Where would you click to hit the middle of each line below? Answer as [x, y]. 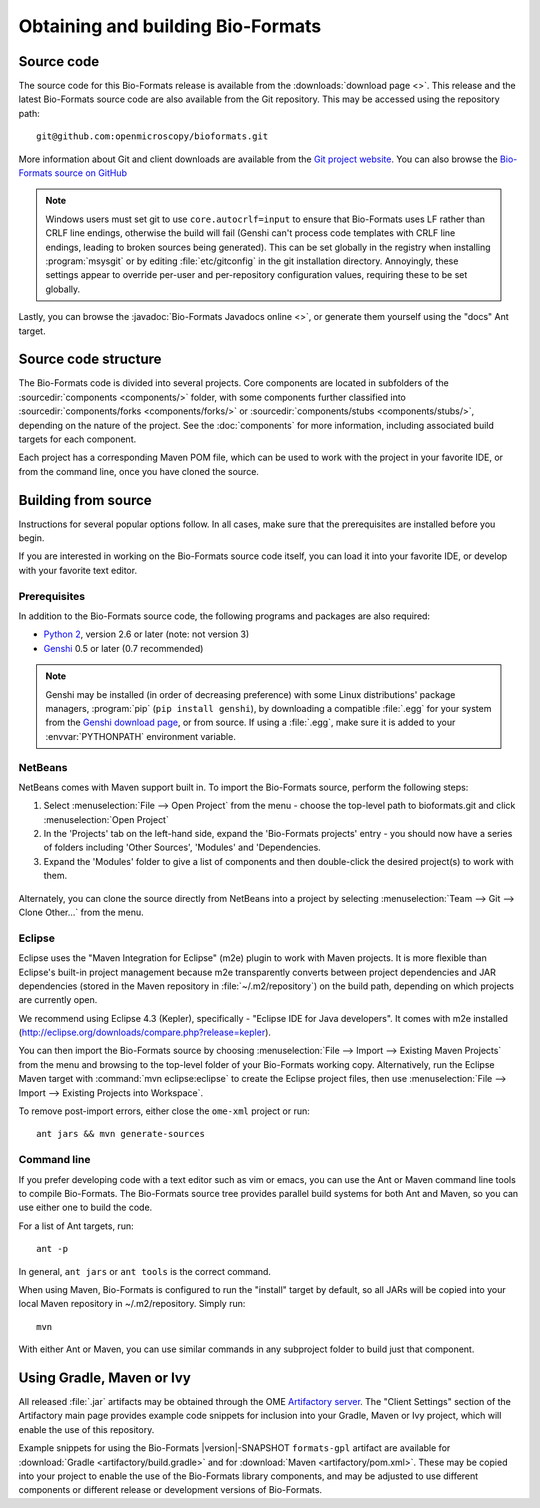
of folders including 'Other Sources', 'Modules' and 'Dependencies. [182, 847]
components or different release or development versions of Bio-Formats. [170, 1490]
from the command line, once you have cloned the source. [139, 471]
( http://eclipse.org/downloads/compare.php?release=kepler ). [145, 1032]
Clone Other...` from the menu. [81, 912]
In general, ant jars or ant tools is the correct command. [145, 1271]
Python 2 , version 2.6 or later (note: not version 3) [146, 634]
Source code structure [90, 359]
